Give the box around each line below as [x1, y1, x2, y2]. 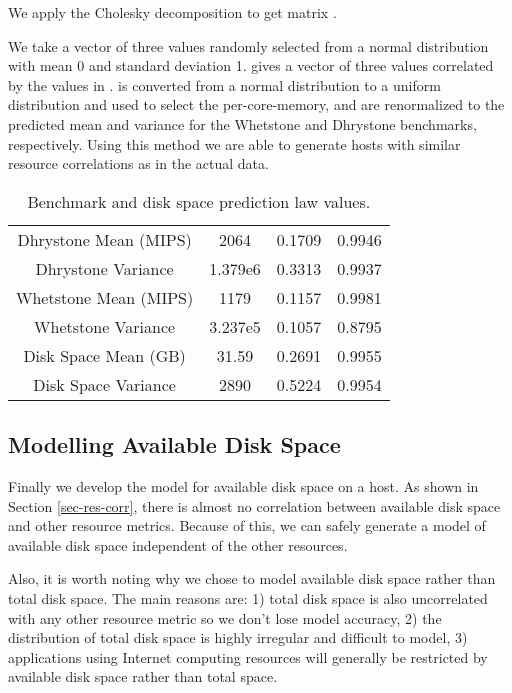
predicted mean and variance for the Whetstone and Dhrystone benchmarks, [8, 113, 477, 134]
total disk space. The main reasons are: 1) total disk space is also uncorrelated [8, 587, 488, 608]
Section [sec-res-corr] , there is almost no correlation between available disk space [8, 495, 501, 516]
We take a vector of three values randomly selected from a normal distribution [8, 35, 489, 56]
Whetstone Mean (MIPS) [16, 285, 194, 309]
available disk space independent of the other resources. [8, 534, 348, 555]
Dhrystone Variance [35, 256, 174, 280]
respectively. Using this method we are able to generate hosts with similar [8, 133, 461, 154]
